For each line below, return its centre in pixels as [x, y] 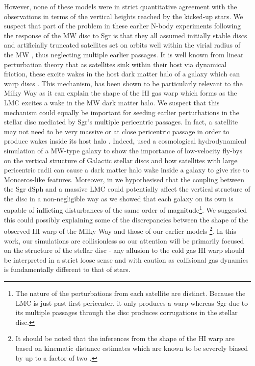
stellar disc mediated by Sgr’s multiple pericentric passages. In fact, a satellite [121, 122]
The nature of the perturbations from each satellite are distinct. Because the [130, 293]
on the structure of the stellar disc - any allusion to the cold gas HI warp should [124, 250]
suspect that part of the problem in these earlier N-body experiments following [123, 26]
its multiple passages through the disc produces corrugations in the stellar [127, 312]
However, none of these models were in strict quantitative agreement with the [121, 6]
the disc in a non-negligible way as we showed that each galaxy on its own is [119, 198]
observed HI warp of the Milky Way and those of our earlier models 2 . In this [120, 230]
